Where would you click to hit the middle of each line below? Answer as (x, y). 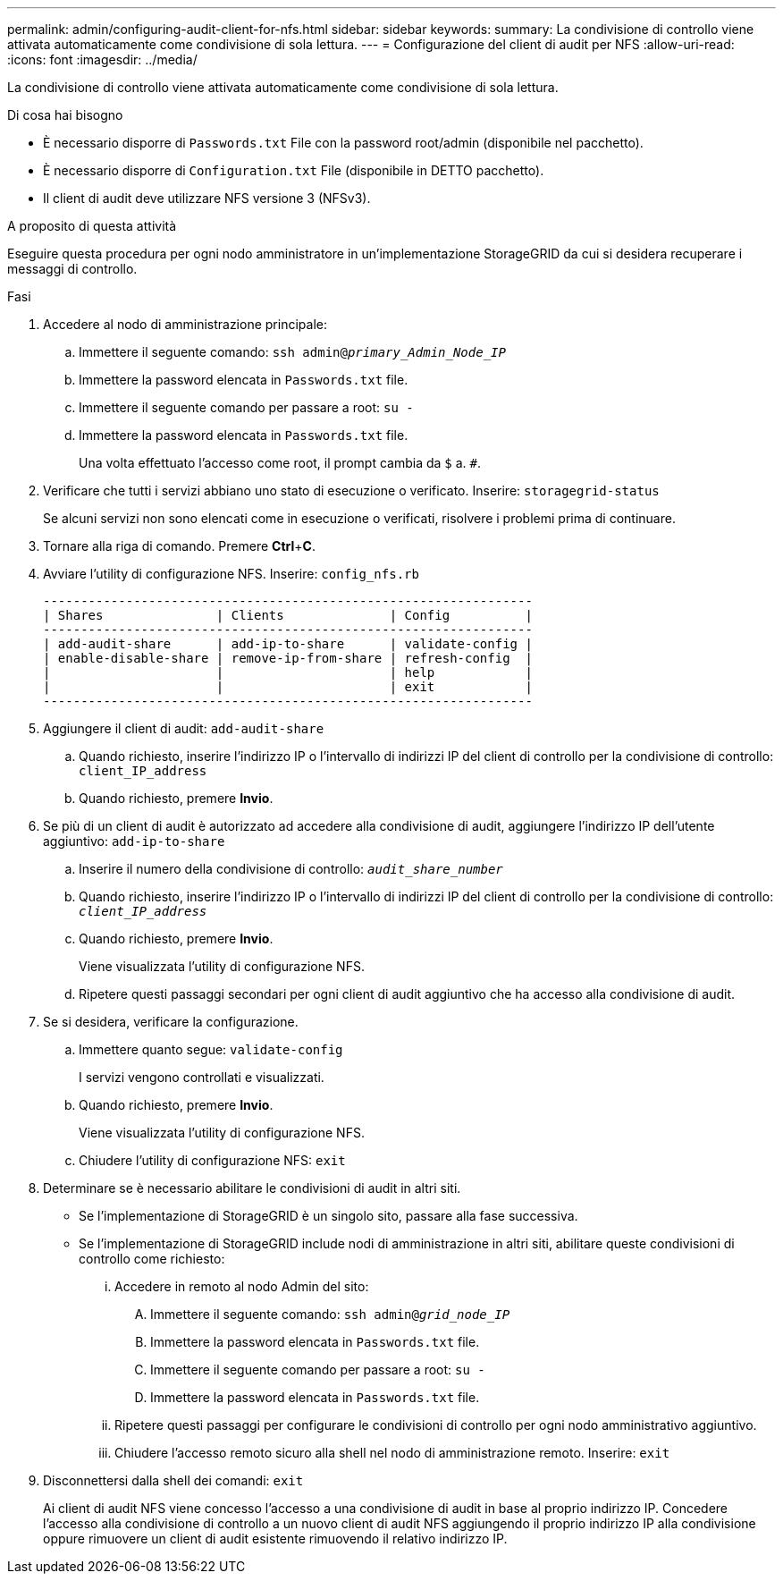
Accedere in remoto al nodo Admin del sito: (242, 1286)
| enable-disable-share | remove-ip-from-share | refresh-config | (288, 658)
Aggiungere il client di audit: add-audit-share (184, 728)
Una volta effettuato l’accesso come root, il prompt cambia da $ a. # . (280, 463)
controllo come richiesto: (152, 1259)
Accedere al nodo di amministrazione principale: (185, 324)
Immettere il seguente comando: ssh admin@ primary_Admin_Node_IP (292, 352)
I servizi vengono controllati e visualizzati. (202, 1077)
